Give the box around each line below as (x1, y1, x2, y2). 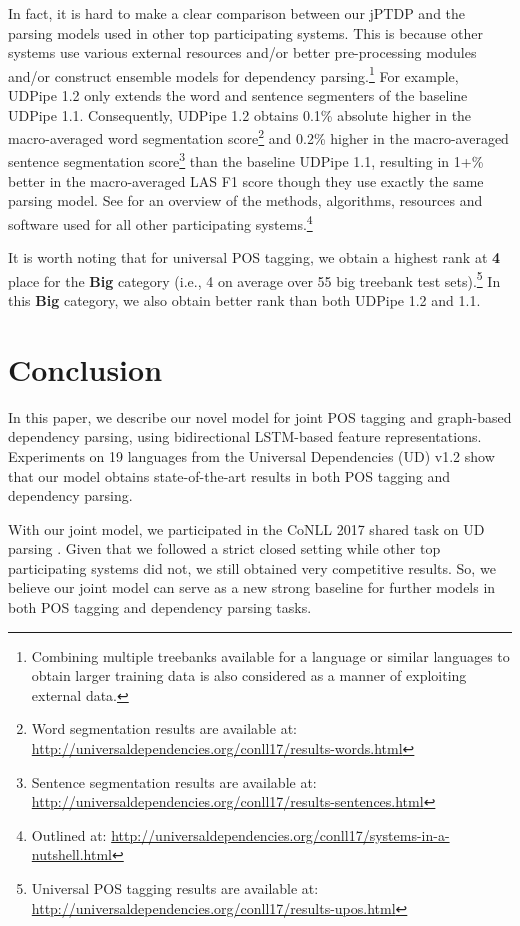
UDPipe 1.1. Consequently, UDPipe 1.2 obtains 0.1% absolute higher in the (8, 104, 472, 125)
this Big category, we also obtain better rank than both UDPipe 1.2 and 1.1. (8, 290, 481, 310)
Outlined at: (31, 824, 107, 845)
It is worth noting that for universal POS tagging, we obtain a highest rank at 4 (8, 247, 501, 268)
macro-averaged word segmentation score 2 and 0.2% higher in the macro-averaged (8, 125, 509, 148)
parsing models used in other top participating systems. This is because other (8, 22, 483, 43)
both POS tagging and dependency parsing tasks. (8, 597, 312, 618)
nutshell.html (31, 844, 113, 865)
